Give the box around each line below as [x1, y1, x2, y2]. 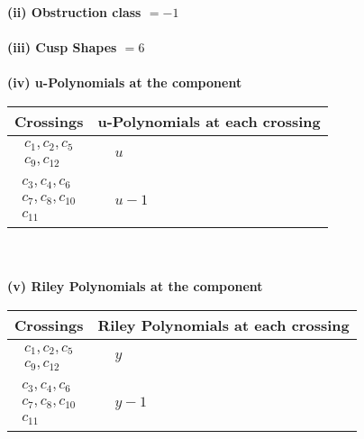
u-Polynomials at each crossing [97, 110, 321, 132]
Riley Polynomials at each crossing [97, 315, 350, 336]
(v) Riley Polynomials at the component [7, 277, 263, 296]
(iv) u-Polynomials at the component [7, 73, 242, 92]
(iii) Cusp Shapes [7, 38, 117, 57]
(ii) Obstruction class [7, 3, 141, 21]
